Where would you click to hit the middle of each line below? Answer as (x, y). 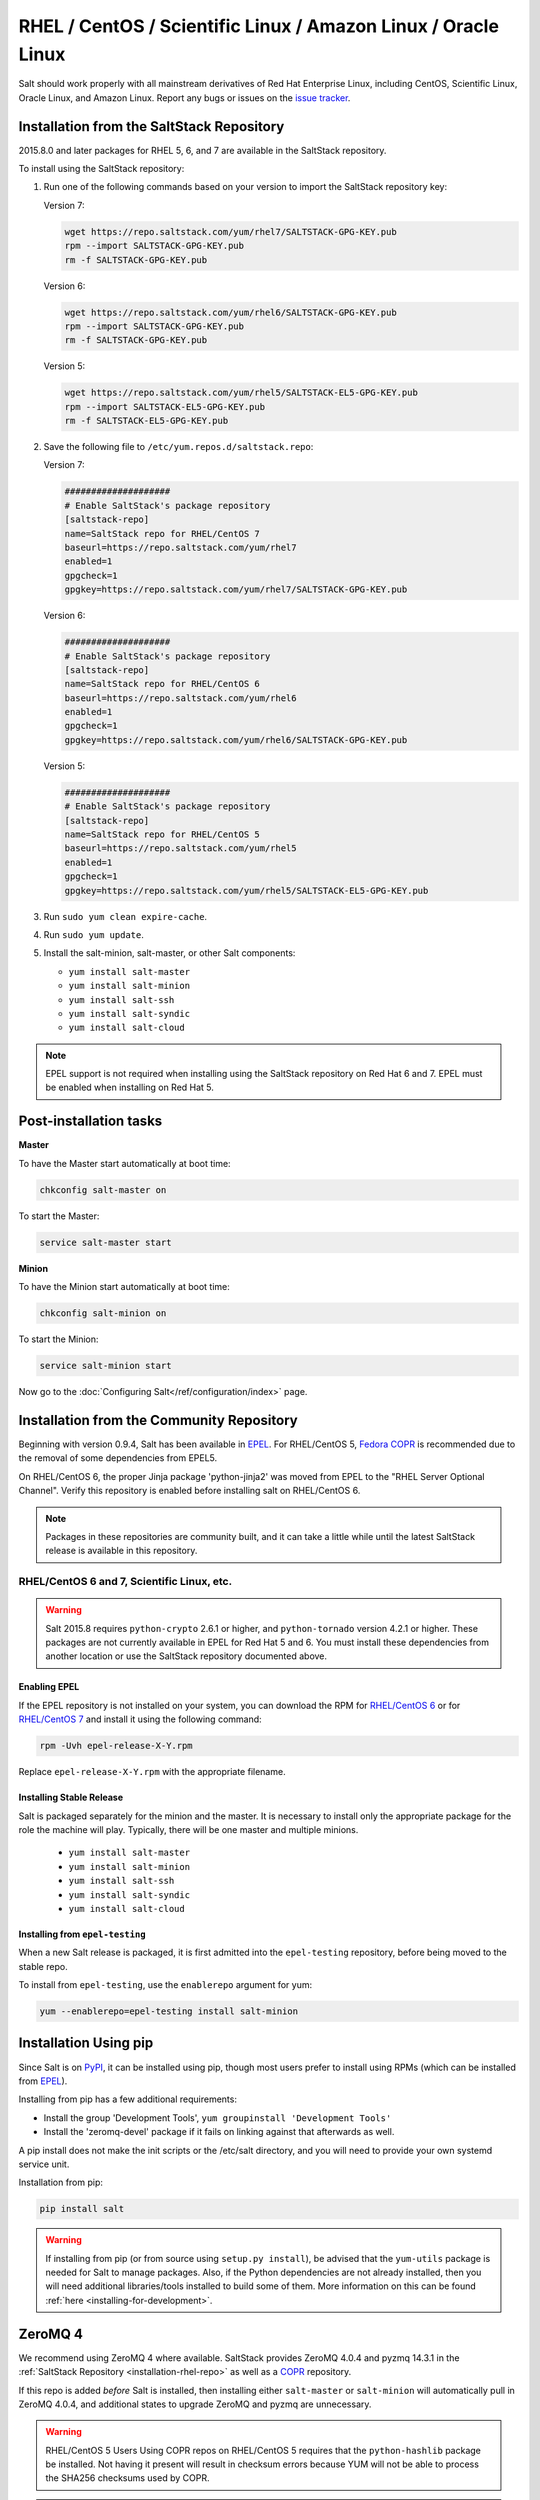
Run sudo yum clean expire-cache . (125, 916)
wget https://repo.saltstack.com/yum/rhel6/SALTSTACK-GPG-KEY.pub (230, 312)
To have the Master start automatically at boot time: (124, 1163)
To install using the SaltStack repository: (101, 169)
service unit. (44, 2164)
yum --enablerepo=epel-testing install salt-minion (169, 2011)
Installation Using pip (86, 2043)
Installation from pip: (61, 2182)
